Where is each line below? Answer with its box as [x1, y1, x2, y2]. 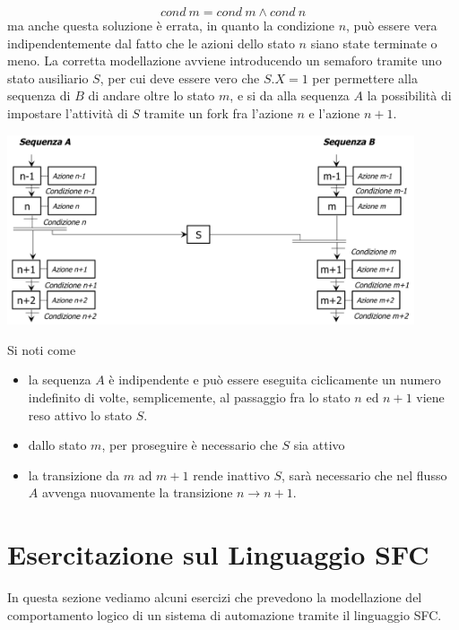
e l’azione [308, 103, 360, 122]
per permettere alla [312, 68, 418, 87]
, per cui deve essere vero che [100, 68, 260, 87]
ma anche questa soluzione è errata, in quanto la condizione [7, 16, 334, 34]
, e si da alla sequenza [229, 86, 350, 105]
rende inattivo [193, 465, 270, 484]
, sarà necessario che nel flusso [281, 465, 447, 484]
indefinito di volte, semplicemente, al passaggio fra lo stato [28, 388, 351, 407]
